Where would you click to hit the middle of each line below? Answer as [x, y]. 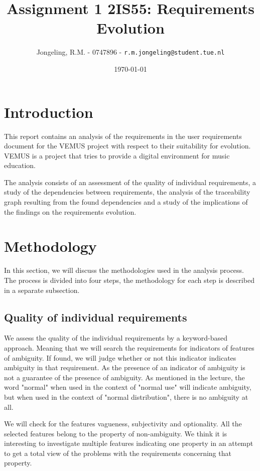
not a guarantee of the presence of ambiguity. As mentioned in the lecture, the [124, 377]
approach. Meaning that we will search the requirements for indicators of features [129, 347]
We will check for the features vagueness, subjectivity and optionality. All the [123, 424]
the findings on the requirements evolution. [70, 211]
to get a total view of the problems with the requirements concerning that [118, 453]
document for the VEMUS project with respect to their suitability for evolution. [127, 146]
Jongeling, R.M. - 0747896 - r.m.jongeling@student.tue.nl [131, 52]
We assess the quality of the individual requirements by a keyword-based [116, 338]
